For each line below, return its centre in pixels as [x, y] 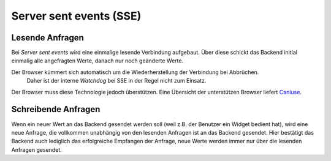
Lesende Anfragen [48, 38]
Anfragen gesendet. [37, 149]
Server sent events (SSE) [76, 16]
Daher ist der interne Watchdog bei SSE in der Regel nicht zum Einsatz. [116, 81]
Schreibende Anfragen [56, 109]
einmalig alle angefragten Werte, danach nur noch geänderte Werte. [97, 61]
